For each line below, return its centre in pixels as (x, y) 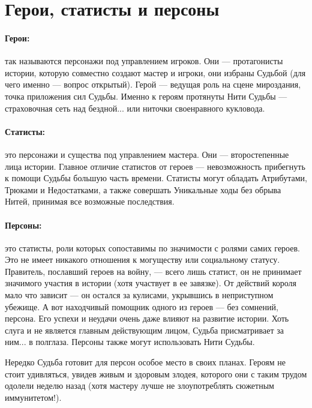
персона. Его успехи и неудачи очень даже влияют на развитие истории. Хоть (147, 318)
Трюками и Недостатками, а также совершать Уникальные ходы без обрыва (143, 189)
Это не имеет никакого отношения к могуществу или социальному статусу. (142, 259)
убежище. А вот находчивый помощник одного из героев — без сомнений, (142, 306)
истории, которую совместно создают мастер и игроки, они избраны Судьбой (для (155, 72)
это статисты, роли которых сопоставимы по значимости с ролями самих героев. (152, 247)
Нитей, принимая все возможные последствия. (90, 201)
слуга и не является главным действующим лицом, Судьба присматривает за (144, 330)
